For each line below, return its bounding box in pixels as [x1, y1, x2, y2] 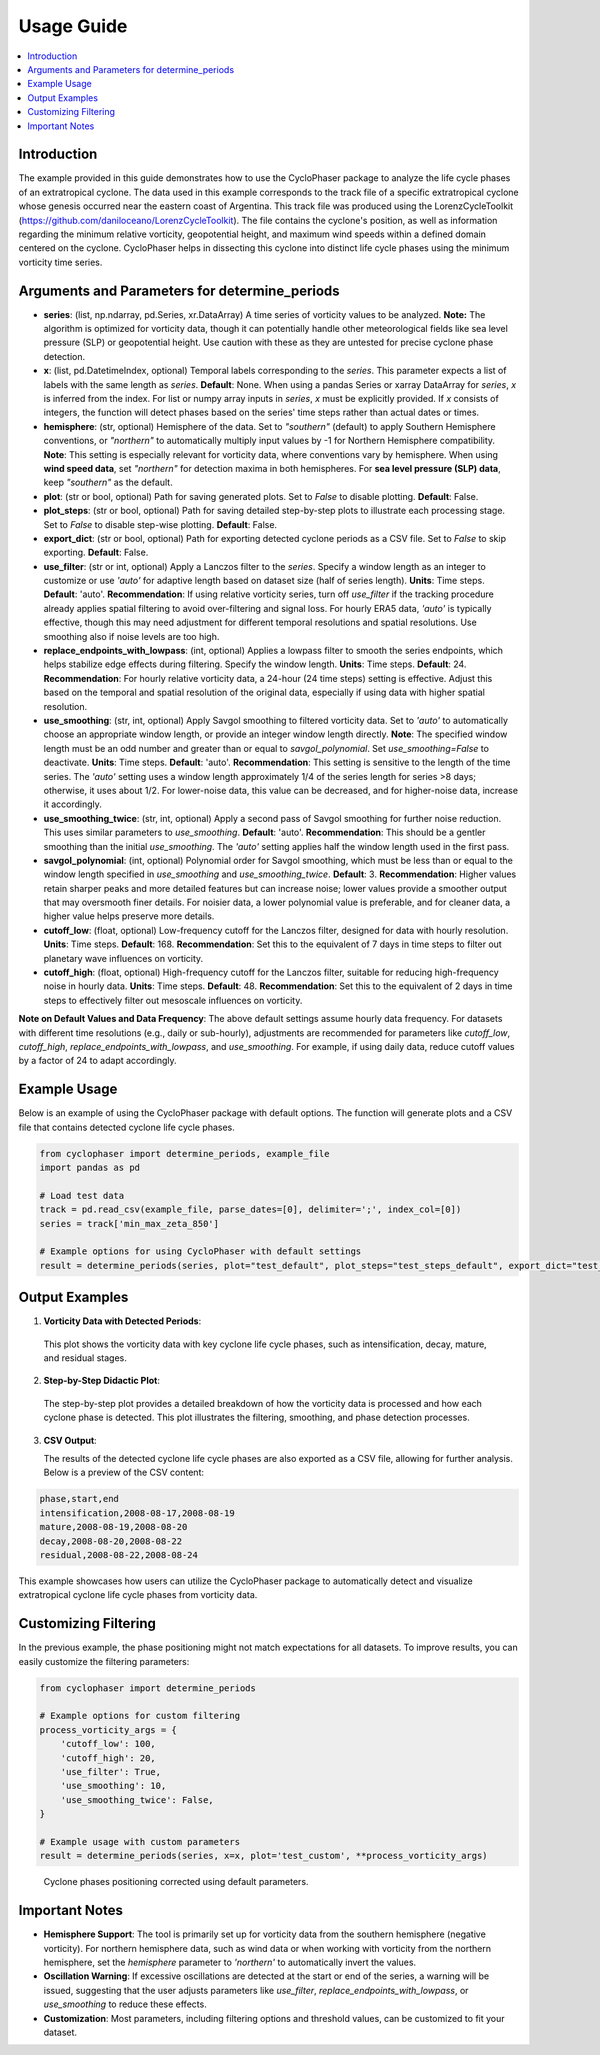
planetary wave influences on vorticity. [43, 952, 204, 964]
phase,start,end [39, 1493, 120, 1505]
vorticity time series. [18, 256, 103, 268]
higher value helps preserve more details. [43, 910, 215, 922]
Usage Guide [18, 15, 128, 37]
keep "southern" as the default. [43, 476, 174, 489]
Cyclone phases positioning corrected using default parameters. [43, 1876, 309, 1888]
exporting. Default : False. [43, 546, 149, 559]
